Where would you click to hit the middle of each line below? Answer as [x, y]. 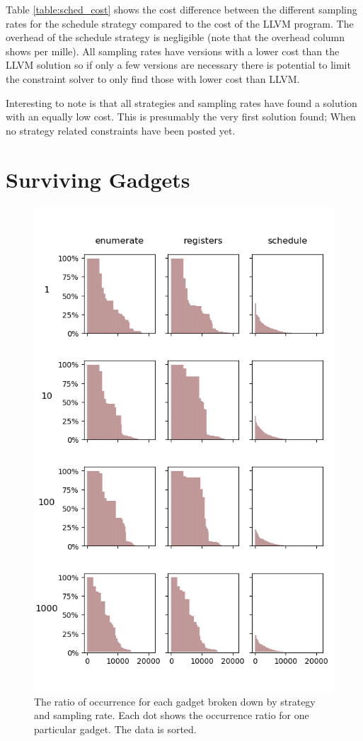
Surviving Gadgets [98, 179]
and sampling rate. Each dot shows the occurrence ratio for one [172, 715]
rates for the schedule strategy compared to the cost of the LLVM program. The [180, 23]
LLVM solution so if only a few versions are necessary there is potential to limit [178, 65]
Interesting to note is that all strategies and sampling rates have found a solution [181, 102]
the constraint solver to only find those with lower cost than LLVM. [153, 78]
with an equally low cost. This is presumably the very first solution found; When [181, 117]
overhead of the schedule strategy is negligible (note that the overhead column [175, 37]
